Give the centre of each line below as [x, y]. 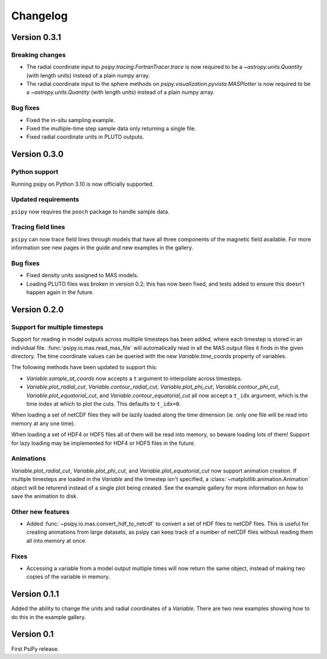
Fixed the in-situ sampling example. [71, 120]
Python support [35, 172]
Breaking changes [38, 54]
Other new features [40, 511]
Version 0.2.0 [38, 310]
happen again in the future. [60, 292]
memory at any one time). [43, 423]
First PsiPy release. [35, 649]
